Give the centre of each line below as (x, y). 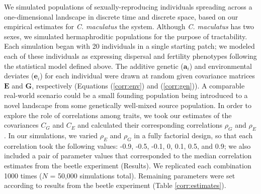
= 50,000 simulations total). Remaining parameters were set (143, 175)
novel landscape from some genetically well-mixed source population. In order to (128, 105)
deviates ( (19, 76)
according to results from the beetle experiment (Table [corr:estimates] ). (115, 185)
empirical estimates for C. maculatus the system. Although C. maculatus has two (129, 26)
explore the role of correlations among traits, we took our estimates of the (118, 115)
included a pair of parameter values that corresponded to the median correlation (128, 156)
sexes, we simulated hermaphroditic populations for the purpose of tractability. (126, 36)
